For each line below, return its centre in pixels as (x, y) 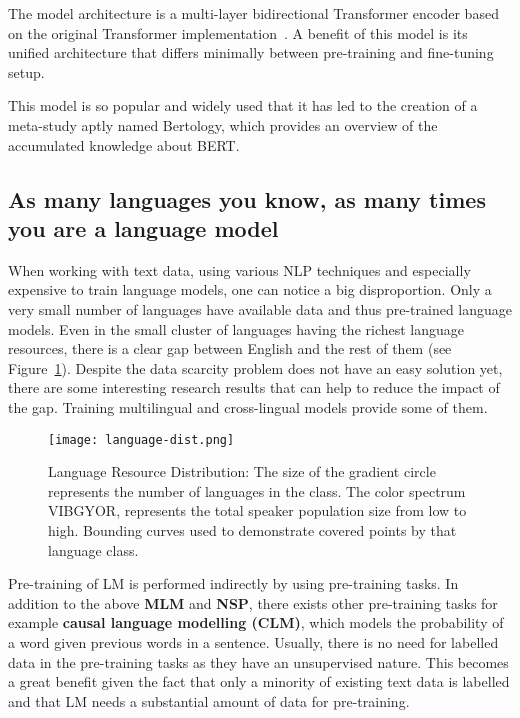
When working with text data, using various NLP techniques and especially (239, 269)
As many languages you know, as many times (247, 198)
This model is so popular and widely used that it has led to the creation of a (243, 105)
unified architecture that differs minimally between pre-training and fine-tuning (251, 52)
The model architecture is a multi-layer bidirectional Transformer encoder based (253, 13)
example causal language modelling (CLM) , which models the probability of (256, 622)
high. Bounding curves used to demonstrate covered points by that (252, 529)
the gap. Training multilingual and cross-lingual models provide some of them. (248, 406)
